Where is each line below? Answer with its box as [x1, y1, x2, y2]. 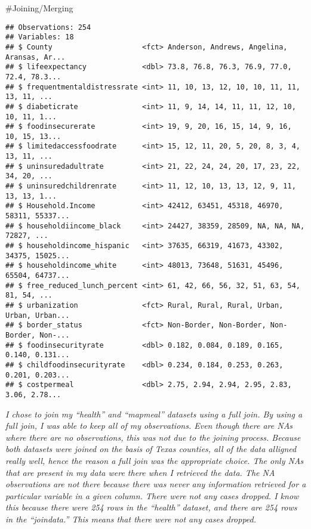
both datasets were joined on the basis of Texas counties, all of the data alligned [5, 443, 297, 455]
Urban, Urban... [5, 311, 70, 320]
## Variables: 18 [5, 33, 74, 42]
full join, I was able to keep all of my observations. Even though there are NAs [5, 419, 293, 432]
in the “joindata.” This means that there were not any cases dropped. [5, 512, 257, 525]
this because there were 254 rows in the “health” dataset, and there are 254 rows [5, 501, 297, 513]
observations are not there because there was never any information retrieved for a [5, 478, 306, 490]
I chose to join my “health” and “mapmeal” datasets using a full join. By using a [5, 407, 303, 420]
